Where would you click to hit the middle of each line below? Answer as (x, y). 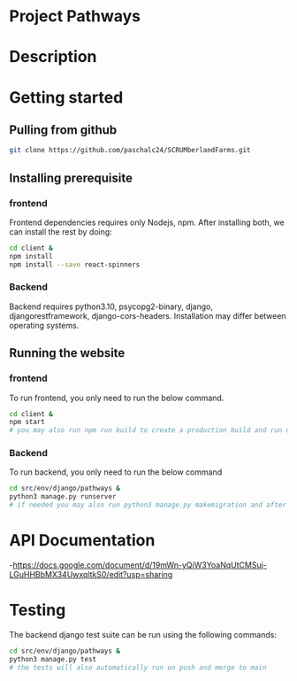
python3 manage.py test (53, 659)
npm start (27, 422)
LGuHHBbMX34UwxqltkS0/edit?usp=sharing (91, 575)
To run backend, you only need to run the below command (116, 472)
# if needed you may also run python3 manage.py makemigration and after (148, 505)
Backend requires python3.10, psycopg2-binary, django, (111, 306)
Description (53, 57)
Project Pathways (75, 16)
